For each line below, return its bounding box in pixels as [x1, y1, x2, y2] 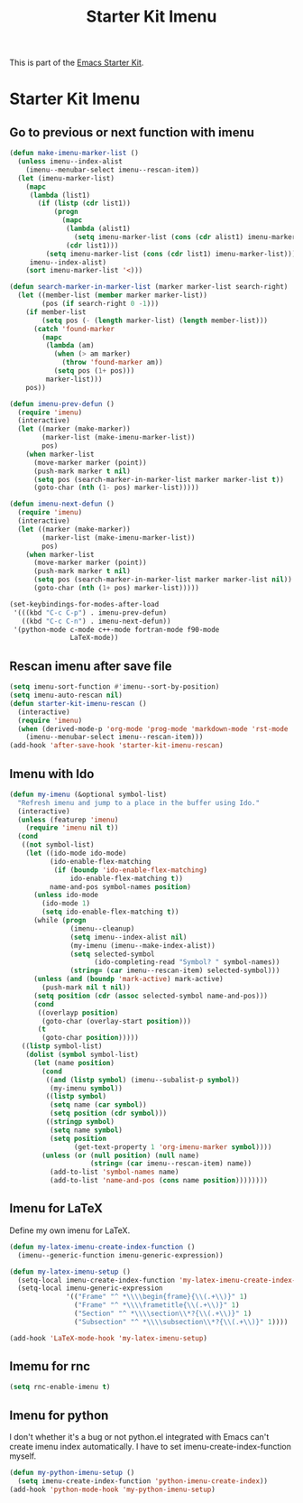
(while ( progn [32, 916, 87, 925]
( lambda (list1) [29, 190, 91, 199]
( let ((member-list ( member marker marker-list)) [17, 291, 207, 300]
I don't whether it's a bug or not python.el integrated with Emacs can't [9, 1432, 270, 1443]
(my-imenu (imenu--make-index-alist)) [69, 941, 216, 950]
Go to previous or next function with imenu [9, 125, 255, 140]
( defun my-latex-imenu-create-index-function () [9, 1242, 196, 1251]
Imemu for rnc [9, 1359, 91, 1374]
